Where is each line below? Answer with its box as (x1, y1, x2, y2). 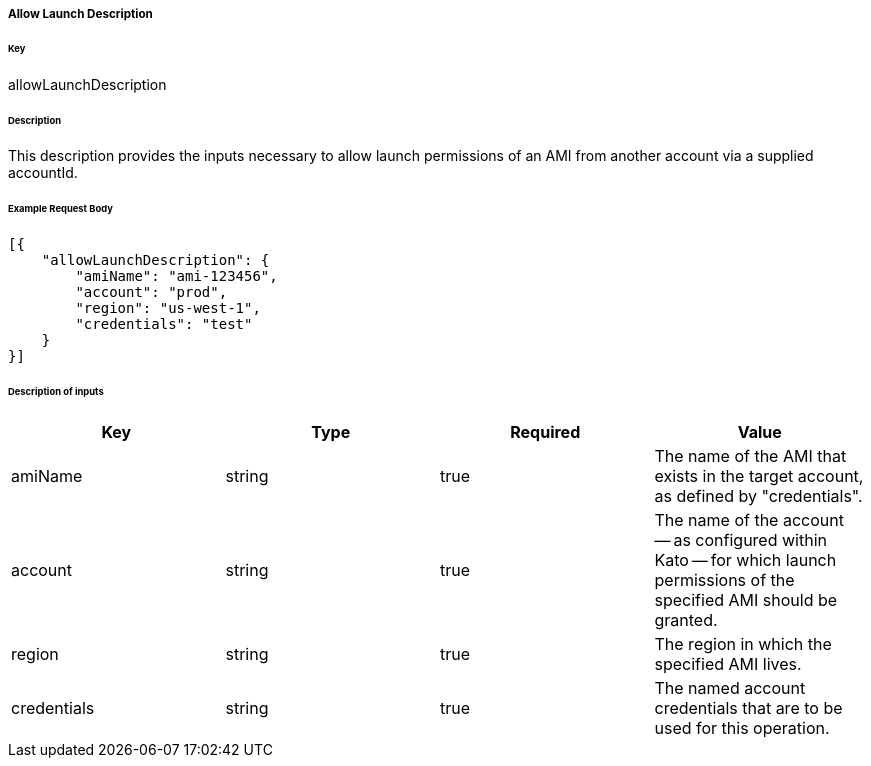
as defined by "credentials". (654, 485, 863, 506)
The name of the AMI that (654, 445, 847, 466)
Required (510, 421, 581, 442)
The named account (654, 677, 806, 698)
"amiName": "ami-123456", (75, 268, 278, 285)
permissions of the (654, 569, 795, 590)
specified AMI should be (654, 589, 838, 610)
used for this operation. (654, 717, 830, 738)
